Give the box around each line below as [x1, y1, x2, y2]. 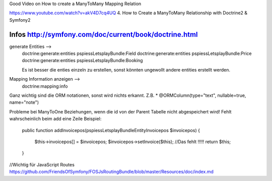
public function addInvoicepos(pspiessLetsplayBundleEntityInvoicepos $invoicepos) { [22, 127, 200, 133]
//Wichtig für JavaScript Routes [9, 161, 75, 167]
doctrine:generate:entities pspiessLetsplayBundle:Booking [22, 57, 143, 64]
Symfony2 [9, 17, 31, 23]
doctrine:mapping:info [22, 83, 68, 89]
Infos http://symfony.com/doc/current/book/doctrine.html [9, 30, 198, 39]
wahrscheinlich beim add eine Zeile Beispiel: [9, 116, 102, 122]
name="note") [9, 99, 39, 105]
